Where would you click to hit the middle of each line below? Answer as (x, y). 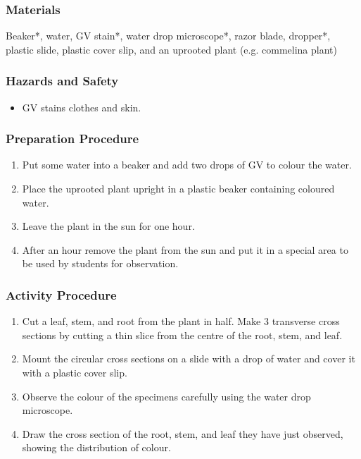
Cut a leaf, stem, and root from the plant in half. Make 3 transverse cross (181, 321)
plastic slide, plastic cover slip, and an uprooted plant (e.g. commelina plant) (171, 49)
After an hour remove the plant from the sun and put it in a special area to (185, 249)
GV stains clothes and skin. (82, 107)
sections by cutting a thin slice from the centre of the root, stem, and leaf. (182, 335)
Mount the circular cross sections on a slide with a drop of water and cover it (189, 359)
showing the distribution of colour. (96, 447)
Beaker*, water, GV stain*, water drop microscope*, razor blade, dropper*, (168, 36)
